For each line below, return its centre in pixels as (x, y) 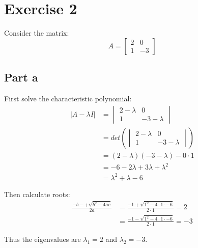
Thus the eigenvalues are (43, 239)
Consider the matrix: (37, 33)
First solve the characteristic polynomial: (68, 98)
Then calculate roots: (37, 194)
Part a (21, 77)
